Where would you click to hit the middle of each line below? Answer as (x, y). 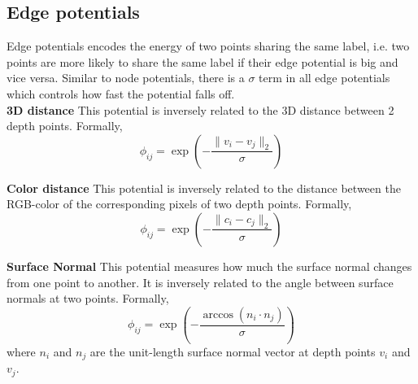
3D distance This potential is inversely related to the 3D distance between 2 (200, 109)
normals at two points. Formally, (88, 298)
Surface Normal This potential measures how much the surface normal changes (209, 266)
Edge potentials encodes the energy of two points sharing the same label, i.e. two (208, 46)
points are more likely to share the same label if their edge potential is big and (202, 61)
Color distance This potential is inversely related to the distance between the (204, 188)
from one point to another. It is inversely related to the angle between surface (200, 282)
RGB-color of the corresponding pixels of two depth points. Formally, (179, 204)
